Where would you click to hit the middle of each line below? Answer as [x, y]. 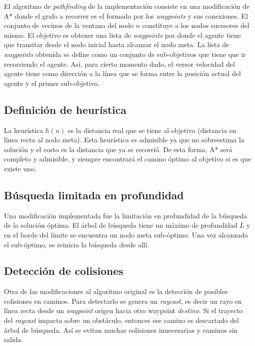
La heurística [24, 130]
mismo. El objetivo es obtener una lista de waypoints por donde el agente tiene [123, 35]
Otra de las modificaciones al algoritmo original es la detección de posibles [116, 291]
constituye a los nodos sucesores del [196, 25]
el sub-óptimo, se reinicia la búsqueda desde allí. [77, 244]
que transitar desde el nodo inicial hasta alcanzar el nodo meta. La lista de [117, 44]
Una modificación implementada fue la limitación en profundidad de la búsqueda [126, 215]
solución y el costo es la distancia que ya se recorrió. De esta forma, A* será [118, 149]
